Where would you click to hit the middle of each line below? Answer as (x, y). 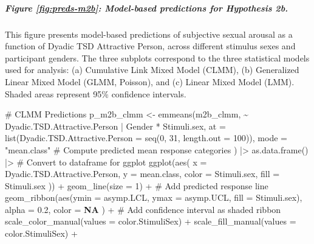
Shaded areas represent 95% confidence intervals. (96, 93)
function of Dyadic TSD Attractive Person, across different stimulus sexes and (150, 46)
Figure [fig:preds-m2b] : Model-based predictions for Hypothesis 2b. (147, 8)
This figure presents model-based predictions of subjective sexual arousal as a (149, 34)
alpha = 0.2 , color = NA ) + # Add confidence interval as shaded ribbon (143, 209)
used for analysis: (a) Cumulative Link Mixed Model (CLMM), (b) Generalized (152, 70)
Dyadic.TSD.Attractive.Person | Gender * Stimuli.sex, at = (115, 126)
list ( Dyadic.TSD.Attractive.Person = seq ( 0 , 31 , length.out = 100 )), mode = (146, 138)
